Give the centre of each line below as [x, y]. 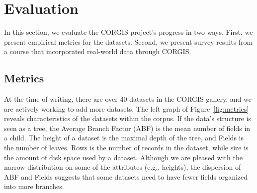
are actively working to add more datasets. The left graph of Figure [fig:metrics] [127, 108]
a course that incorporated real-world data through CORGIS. [98, 51]
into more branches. [34, 186]
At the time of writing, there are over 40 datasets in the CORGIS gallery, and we [128, 99]
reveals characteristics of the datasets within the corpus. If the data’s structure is [128, 118]
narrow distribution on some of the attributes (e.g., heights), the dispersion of [123, 167]
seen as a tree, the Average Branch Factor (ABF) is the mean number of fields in [127, 128]
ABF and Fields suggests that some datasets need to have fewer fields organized [126, 176]
